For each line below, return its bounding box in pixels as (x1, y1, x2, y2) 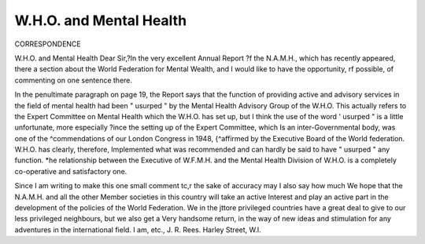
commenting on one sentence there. (14, 75, 133, 85)
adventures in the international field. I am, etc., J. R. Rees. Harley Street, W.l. (14, 224, 261, 235)
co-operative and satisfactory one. (14, 166, 128, 176)
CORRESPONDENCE (14, 39, 82, 49)
